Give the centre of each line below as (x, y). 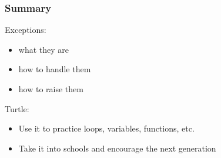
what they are (44, 49)
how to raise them (51, 89)
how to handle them (55, 69)
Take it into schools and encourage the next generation (117, 148)
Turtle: (17, 108)
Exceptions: (26, 30)
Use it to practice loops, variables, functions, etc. (106, 128)
